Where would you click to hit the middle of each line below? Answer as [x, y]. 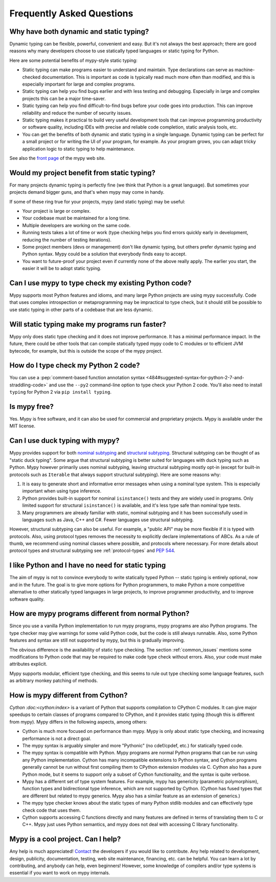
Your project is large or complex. [56, 211]
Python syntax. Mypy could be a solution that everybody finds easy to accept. [104, 254]
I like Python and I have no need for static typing [88, 566]
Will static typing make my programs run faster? [88, 324]
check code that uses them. [52, 810]
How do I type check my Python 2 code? [75, 366]
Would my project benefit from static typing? [83, 172]
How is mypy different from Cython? [68, 695]
